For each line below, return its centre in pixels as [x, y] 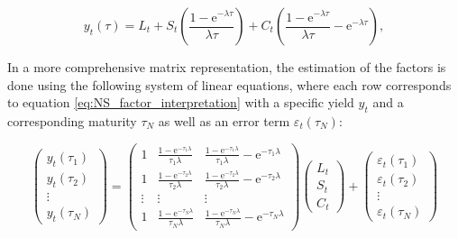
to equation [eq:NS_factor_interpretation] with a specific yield [181, 102]
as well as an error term [224, 120]
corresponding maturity [72, 120]
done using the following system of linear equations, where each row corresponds [229, 84]
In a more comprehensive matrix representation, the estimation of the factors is [227, 67]
